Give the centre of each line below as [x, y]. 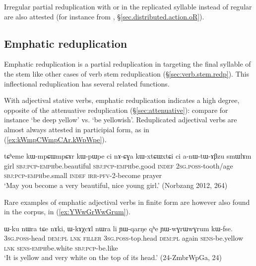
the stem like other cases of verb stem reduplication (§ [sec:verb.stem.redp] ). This [127, 73]
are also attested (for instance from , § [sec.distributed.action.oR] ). [104, 16]
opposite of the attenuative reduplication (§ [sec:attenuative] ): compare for [116, 110]
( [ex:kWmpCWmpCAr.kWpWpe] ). [55, 139]
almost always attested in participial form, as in [77, 129]
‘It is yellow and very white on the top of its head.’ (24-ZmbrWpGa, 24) [113, 257]
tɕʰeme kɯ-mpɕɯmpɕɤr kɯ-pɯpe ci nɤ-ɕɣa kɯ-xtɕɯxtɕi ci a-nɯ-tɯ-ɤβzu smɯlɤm [128, 156]
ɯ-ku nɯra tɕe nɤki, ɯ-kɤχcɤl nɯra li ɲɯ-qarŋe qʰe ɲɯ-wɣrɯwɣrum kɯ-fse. [118, 228]
